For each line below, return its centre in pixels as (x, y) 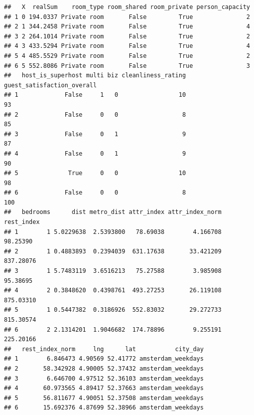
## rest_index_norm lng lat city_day (104, 349)
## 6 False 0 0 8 (95, 193)
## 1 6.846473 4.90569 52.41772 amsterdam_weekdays (104, 359)
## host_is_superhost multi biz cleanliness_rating (95, 76)
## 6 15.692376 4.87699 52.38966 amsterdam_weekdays (104, 408)
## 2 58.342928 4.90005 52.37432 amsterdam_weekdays (104, 368)
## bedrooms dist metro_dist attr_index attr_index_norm (113, 212)
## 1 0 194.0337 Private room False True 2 (127, 17)
